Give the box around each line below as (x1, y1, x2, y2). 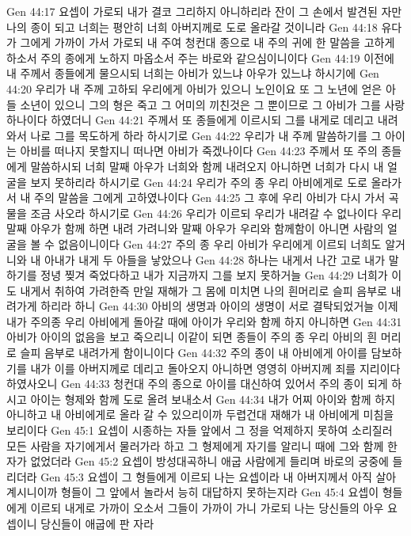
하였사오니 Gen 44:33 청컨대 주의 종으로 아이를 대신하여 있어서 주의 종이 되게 (6, 375, 388, 392)
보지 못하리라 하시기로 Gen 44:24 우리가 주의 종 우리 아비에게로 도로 (30, 173, 367, 190)
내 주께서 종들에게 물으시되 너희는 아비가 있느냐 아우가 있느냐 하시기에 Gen (6, 65, 379, 82)
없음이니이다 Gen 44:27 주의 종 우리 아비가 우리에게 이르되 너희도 (58, 235, 382, 252)
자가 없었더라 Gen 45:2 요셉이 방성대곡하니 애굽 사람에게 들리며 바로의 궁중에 (6, 453, 389, 469)
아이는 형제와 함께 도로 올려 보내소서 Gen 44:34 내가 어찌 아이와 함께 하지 (30, 390, 396, 407)
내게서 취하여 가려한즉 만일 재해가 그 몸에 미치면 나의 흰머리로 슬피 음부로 (20, 282, 387, 298)
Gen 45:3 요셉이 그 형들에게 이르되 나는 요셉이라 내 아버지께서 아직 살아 (40, 468, 397, 485)
